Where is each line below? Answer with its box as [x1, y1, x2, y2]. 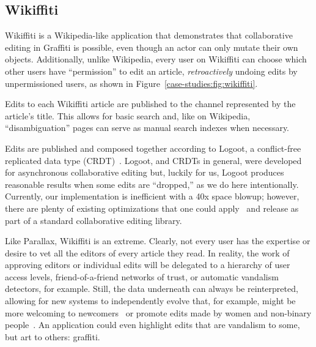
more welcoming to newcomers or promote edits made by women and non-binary [5, 306, 312, 319]
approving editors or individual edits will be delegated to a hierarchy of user [5, 258, 290, 271]
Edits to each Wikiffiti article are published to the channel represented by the [5, 97, 296, 110]
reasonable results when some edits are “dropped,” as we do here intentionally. [5, 177, 299, 190]
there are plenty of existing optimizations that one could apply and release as [5, 201, 299, 214]
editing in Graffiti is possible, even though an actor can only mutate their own [5, 40, 298, 53]
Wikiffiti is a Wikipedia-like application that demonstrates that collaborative [5, 29, 293, 42]
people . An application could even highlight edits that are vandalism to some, [5, 318, 300, 331]
